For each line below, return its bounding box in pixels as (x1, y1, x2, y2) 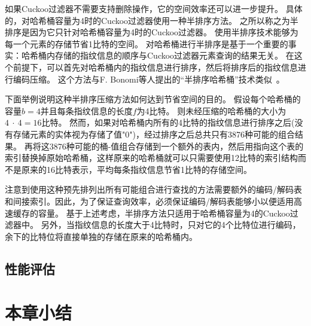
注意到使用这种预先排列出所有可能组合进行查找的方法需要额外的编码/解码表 (5, 183, 302, 196)
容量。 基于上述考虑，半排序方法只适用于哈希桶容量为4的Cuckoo (38, 206, 290, 219)
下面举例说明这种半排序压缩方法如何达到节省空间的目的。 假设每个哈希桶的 (5, 93, 301, 105)
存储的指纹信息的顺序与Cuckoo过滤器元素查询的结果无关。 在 (54, 49, 294, 62)
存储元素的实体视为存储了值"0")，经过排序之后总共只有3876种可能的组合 (13, 127, 295, 140)
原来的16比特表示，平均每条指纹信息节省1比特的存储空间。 (21, 163, 252, 175)
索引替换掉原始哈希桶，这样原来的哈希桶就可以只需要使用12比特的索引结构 (5, 151, 298, 164)
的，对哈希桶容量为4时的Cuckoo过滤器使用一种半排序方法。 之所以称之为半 (5, 14, 298, 26)
